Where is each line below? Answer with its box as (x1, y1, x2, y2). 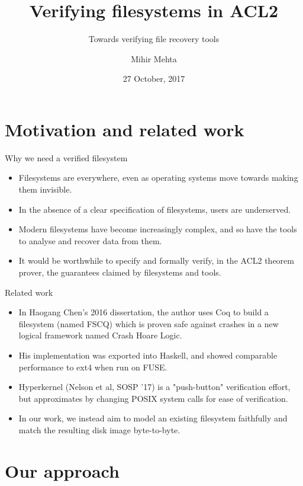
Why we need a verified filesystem (5, 151, 128, 164)
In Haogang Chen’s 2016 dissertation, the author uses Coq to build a (18, 306, 269, 318)
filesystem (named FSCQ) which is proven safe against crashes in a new (18, 317, 279, 330)
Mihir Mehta (131, 52, 177, 65)
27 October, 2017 (123, 72, 185, 85)
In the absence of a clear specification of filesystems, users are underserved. (18, 203, 291, 215)
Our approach (5, 458, 120, 482)
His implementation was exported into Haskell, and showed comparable (18, 348, 278, 361)
